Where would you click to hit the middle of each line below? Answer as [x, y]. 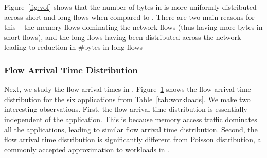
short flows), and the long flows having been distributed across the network [123, 37]
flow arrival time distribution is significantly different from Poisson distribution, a [133, 139]
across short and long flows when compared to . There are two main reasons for [129, 17]
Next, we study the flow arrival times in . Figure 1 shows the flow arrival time [128, 89]
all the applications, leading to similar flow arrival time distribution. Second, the [131, 129]
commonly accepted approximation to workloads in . [87, 149]
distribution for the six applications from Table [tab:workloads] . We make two [127, 99]
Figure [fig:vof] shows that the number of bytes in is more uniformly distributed [130, 7]
